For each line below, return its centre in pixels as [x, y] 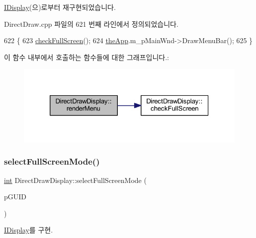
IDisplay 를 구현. [29, 230]
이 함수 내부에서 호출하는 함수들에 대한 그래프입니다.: [86, 57]
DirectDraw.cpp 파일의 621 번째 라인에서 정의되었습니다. [91, 24]
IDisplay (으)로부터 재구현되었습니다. [60, 7]
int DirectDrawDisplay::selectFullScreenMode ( [75, 180]
